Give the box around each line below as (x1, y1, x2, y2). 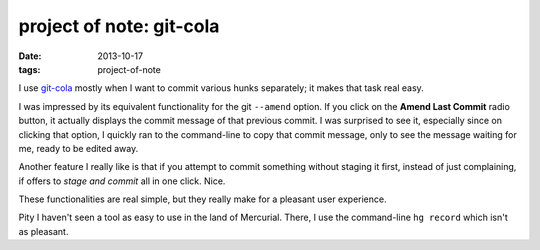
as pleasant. (18, 225, 69, 237)
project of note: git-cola (18, 15, 220, 37)
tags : (18, 63, 41, 75)
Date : (18, 50, 42, 62)
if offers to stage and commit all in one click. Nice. (18, 175, 226, 187)
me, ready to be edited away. (18, 142, 139, 154)
